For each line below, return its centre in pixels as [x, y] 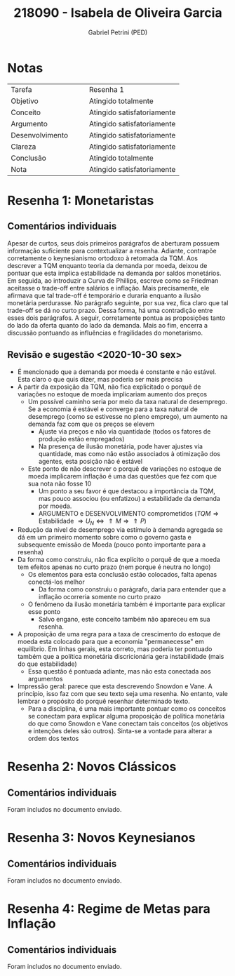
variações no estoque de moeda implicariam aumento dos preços [112, 394]
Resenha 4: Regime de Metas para [109, 909]
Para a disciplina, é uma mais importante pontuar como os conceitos [127, 709]
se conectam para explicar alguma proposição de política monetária [126, 716]
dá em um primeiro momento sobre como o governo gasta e [104, 537]
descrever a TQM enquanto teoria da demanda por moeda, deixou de [107, 265]
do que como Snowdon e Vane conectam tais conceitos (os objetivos [128, 723]
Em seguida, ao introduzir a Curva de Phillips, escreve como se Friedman [113, 280]
